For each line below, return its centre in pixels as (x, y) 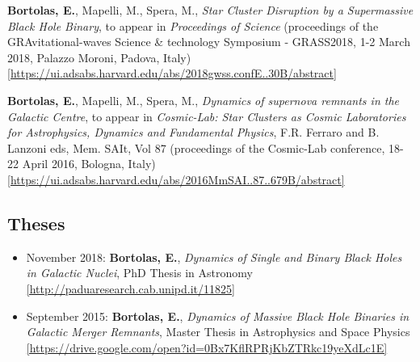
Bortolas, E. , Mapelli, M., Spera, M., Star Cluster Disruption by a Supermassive (210, 10)
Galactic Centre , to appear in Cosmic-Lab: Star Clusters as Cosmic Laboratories (207, 116)
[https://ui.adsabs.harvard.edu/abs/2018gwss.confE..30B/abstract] (172, 73)
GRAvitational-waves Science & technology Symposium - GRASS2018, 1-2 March (209, 42)
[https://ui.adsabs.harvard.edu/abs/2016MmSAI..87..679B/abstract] (176, 179)
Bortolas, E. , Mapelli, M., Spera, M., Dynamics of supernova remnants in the (204, 100)
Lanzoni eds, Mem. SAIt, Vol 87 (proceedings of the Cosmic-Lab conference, (196, 147)
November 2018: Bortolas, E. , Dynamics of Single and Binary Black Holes (214, 257)
